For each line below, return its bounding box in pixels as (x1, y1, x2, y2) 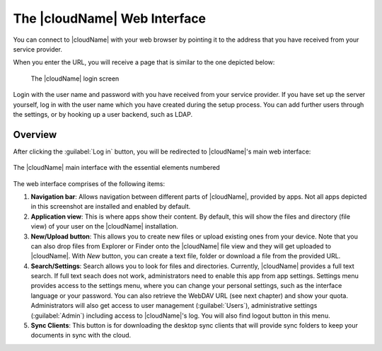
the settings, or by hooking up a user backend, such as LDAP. (13, 110, 193, 118)
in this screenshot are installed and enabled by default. (30, 202, 191, 211)
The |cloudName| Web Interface (13, 11, 207, 26)
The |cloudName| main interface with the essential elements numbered (13, 163, 221, 172)
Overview (13, 128, 57, 141)
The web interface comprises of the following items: (13, 179, 166, 188)
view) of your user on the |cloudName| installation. (30, 222, 178, 231)
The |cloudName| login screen (30, 74, 120, 83)
